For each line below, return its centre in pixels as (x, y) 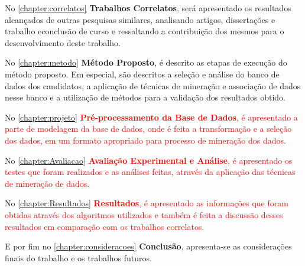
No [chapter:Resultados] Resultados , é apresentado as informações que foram (147, 203)
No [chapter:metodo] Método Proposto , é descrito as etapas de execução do (146, 62)
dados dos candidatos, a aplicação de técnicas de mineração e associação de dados (153, 85)
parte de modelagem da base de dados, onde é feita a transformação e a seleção (148, 129)
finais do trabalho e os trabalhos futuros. (78, 257)
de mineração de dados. (47, 183)
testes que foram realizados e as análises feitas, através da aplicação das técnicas (150, 172)
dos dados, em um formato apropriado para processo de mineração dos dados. (145, 140)
